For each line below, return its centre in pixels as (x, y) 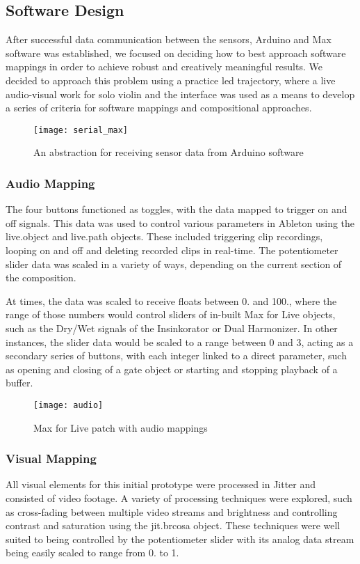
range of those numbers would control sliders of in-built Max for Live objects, (171, 314)
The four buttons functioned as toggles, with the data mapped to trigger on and (177, 209)
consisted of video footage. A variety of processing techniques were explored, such (179, 498)
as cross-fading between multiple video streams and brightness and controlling (172, 511)
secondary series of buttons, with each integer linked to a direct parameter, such (176, 355)
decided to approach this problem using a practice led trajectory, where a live (171, 80)
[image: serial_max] (81, 130)
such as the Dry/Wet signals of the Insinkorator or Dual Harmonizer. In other (172, 328)
